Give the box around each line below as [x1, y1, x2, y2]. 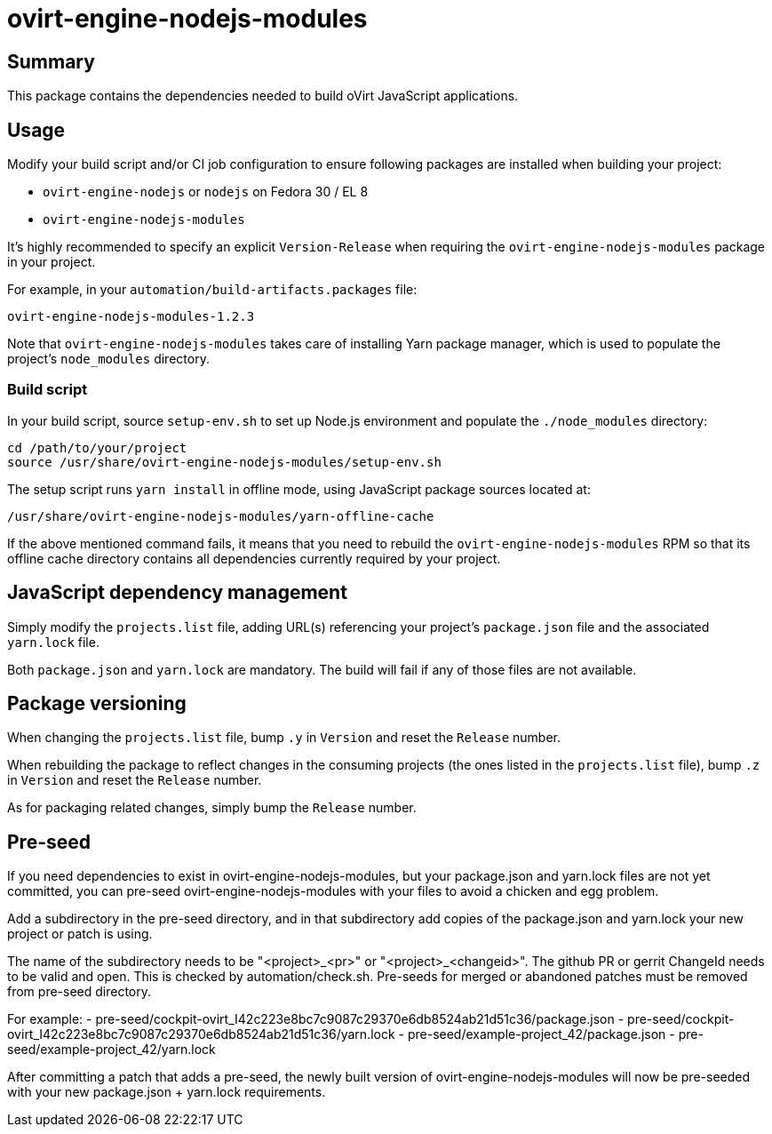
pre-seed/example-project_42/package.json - [407, 1026, 675, 1042]
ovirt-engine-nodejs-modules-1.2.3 [7, 309, 255, 324]
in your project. [7, 254, 96, 270]
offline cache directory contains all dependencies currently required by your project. [7, 550, 501, 566]
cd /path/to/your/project [7, 440, 187, 455]
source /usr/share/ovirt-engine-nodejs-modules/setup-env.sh [7, 454, 442, 469]
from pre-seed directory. [7, 984, 152, 1000]
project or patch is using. [7, 926, 153, 942]
